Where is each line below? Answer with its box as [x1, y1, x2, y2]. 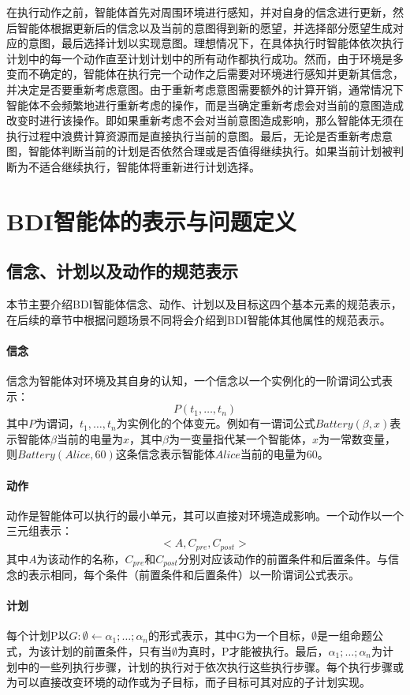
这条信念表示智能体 [115, 446, 215, 462]
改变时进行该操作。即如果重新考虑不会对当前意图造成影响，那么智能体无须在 [6, 112, 404, 129]
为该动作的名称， [36, 550, 125, 566]
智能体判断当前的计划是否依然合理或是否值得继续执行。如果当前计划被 [28, 143, 393, 159]
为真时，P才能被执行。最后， [177, 642, 329, 659]
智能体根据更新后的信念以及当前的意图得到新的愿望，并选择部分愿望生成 [17, 19, 393, 35]
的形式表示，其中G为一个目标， [148, 627, 312, 644]
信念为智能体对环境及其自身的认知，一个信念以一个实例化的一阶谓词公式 [6, 372, 382, 389]
